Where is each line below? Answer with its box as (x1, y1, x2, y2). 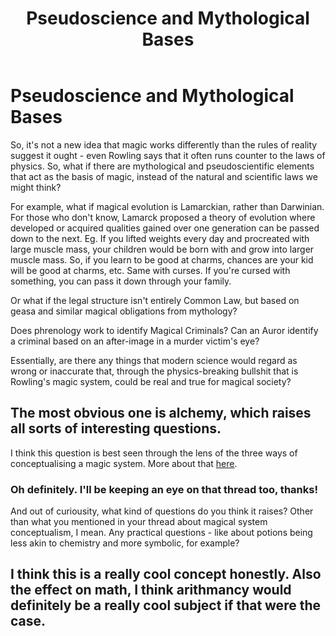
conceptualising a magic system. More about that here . (10, 457, 238, 469)
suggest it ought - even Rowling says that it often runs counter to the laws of (10, 149, 326, 161)
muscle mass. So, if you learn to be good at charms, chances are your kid (10, 253, 314, 266)
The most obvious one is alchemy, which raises (10, 405, 312, 422)
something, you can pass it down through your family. (10, 275, 232, 287)
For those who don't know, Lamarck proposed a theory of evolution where (10, 211, 316, 223)
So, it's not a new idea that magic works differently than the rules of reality (10, 138, 318, 151)
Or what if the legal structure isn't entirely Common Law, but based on (10, 294, 300, 306)
